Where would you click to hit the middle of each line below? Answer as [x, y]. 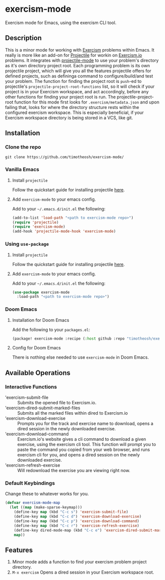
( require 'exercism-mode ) [39, 227]
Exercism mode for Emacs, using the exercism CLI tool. [61, 23]
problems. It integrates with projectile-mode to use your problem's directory [82, 60]
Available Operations [38, 373]
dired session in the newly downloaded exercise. [67, 429]
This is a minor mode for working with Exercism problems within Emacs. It [80, 50]
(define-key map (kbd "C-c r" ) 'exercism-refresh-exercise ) [77, 526]
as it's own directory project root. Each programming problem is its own [78, 65]
